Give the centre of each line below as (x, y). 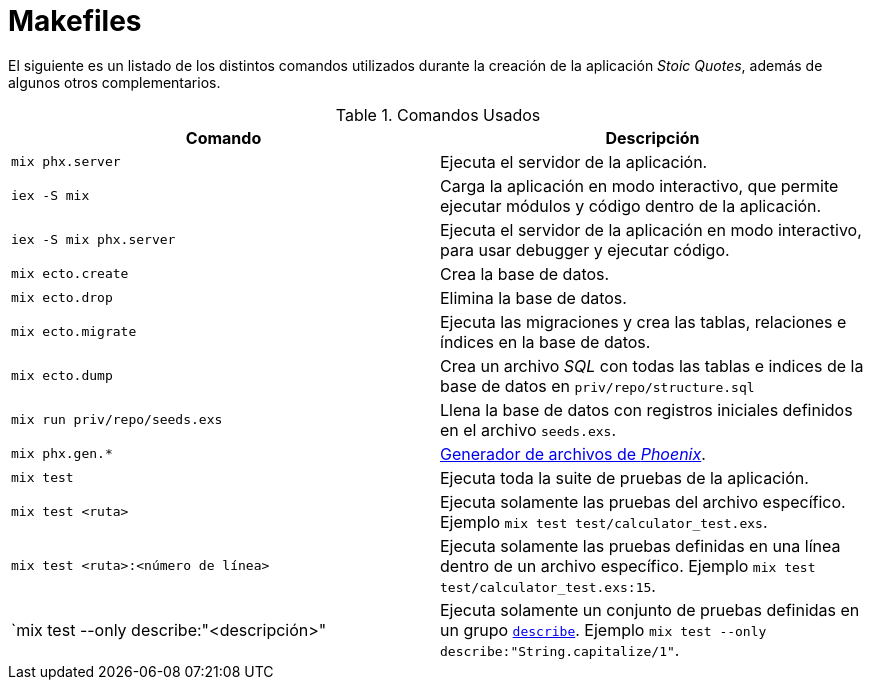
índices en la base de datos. (545, 341)
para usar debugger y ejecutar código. (585, 249)
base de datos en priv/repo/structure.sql (597, 385)
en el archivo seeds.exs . (528, 429)
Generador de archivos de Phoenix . (573, 453)
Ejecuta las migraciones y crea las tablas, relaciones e (643, 321)
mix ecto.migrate (74, 332)
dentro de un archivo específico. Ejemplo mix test (628, 565)
